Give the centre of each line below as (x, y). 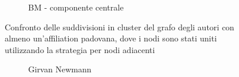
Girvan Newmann (60, 69)
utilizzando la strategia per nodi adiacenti (80, 49)
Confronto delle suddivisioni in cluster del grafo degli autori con (119, 27)
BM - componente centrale (76, 7)
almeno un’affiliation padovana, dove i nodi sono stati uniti (111, 38)
